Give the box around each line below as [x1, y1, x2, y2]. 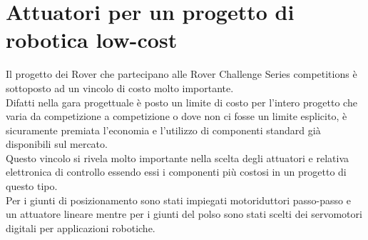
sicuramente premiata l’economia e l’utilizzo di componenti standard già [6, 122, 321, 137]
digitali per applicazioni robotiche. [6, 220, 155, 235]
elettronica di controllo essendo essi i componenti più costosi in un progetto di [6, 164, 347, 179]
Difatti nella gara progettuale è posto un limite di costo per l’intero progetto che [6, 94, 357, 109]
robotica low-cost [6, 25, 178, 54]
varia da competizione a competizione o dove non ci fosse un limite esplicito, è [6, 109, 347, 124]
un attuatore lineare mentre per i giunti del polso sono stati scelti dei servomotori [6, 206, 362, 221]
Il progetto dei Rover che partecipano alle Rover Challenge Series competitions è [6, 66, 357, 81]
